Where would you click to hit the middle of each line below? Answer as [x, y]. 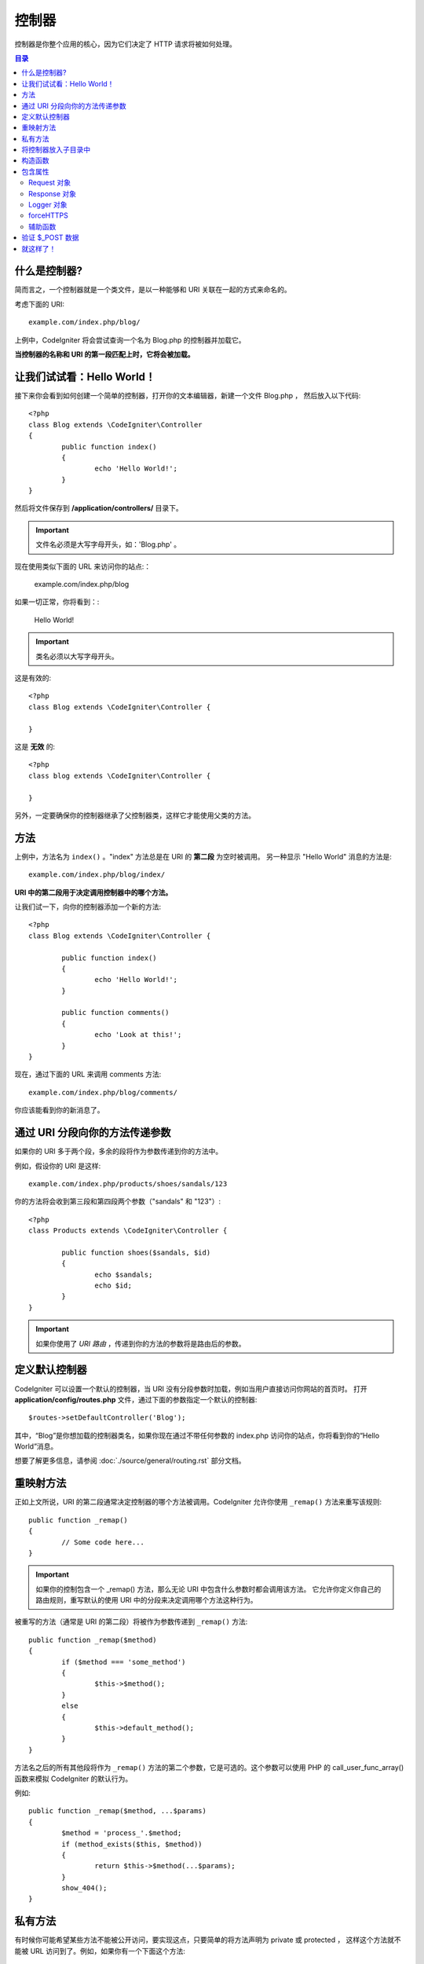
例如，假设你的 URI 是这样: [58, 1166]
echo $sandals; [124, 1274]
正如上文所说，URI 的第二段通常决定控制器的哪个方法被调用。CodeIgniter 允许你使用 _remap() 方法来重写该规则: [198, 1502]
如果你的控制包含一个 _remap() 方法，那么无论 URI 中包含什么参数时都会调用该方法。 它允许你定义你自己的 [208, 1589]
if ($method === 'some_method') [124, 1662]
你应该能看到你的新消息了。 [59, 1110]
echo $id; [113, 1286]
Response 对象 [53, 193]
